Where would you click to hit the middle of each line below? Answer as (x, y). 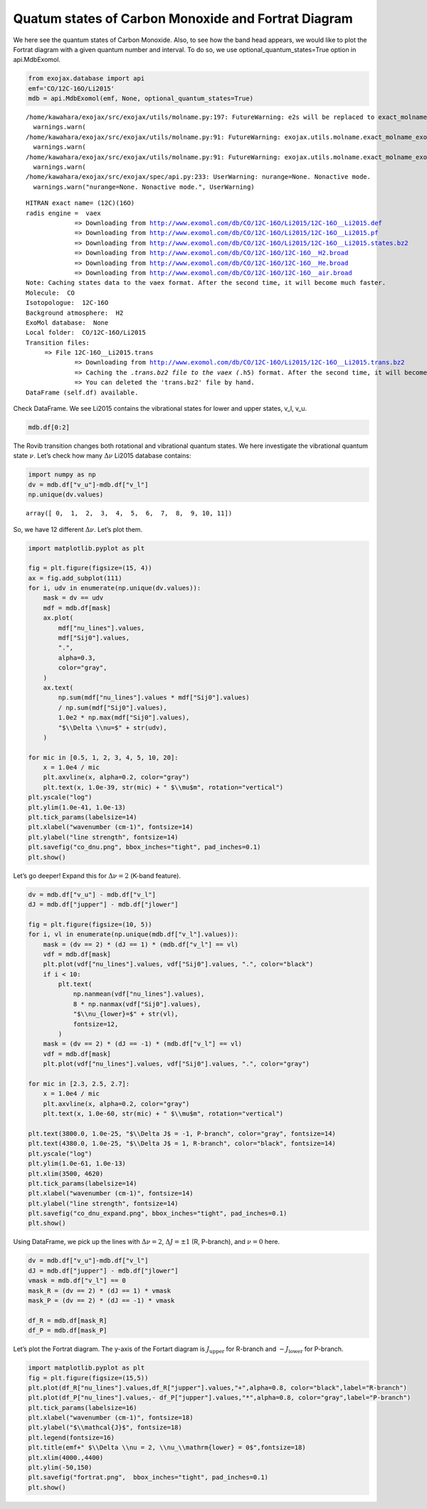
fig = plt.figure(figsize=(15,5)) (88, 1378)
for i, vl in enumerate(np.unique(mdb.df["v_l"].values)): (133, 934)
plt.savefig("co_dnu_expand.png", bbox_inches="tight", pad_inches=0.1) (158, 1213)
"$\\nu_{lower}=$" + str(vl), (126, 1014)
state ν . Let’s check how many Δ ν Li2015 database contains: (102, 456)
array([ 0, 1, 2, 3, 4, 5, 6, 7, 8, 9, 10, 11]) (129, 513)
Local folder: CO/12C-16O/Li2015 (86, 333)
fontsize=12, (96, 1024)
